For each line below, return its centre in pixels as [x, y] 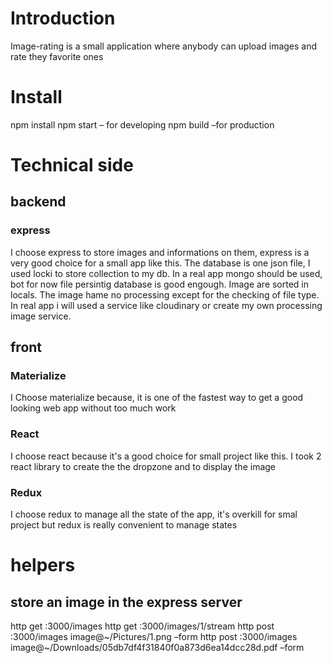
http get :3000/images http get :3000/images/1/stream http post [142, 626]
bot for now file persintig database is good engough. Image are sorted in [160, 284]
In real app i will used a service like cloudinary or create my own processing [166, 305]
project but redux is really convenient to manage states [124, 525]
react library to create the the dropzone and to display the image [143, 466]
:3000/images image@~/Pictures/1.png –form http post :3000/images [154, 637]
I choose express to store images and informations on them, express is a [160, 252]
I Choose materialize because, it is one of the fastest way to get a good [157, 398]
